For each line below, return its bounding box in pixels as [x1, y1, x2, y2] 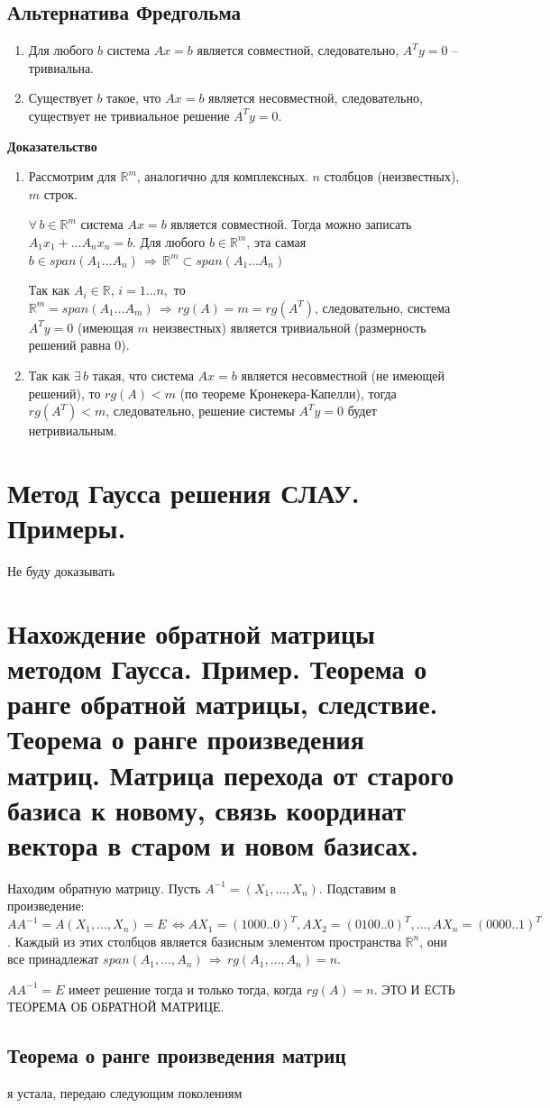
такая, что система [92, 365, 194, 384]
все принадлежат [7, 949, 99, 968]
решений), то [28, 383, 101, 402]
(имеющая [78, 317, 133, 336]
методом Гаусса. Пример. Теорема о [7, 649, 427, 686]
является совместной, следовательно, [197, 41, 399, 60]
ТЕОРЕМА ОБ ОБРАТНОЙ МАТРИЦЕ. [7, 997, 225, 1016]
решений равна [28, 335, 111, 354]
